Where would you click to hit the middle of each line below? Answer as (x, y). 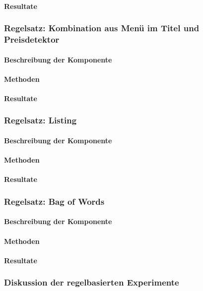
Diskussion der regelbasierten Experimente (92, 282)
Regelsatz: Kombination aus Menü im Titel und (102, 28)
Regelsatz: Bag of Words (54, 201)
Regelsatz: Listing (40, 120)
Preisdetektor (32, 39)
